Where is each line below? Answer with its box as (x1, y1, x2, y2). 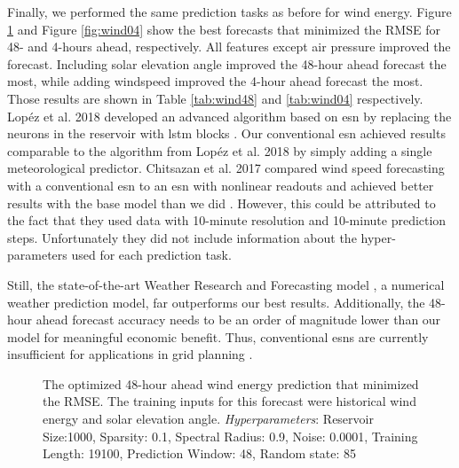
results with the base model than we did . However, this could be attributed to (7, 193, 436, 212)
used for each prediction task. (71, 246, 232, 264)
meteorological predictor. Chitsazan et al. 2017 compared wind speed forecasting (7, 159, 445, 177)
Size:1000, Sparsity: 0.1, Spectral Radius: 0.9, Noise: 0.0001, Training (43, 426, 418, 445)
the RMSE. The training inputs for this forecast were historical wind (43, 392, 416, 410)
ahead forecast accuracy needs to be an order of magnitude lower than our (36, 310, 441, 329)
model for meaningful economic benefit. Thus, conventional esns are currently (7, 327, 429, 346)
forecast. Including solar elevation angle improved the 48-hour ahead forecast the (7, 54, 447, 73)
